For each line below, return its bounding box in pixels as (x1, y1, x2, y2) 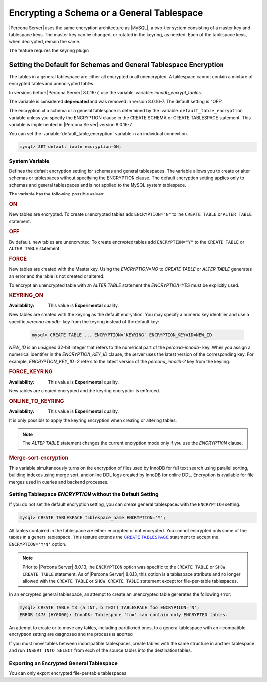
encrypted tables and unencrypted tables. (9, 81, 95, 87)
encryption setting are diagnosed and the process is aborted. (9, 632, 134, 637)
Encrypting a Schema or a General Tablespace (9, 7, 203, 18)
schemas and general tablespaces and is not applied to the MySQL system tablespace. (9, 182, 186, 188)
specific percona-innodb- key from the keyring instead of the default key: (9, 318, 159, 324)
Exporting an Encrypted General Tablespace (9, 660, 118, 667)
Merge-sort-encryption (9, 454, 69, 461)
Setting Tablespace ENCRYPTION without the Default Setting (9, 491, 159, 498)
